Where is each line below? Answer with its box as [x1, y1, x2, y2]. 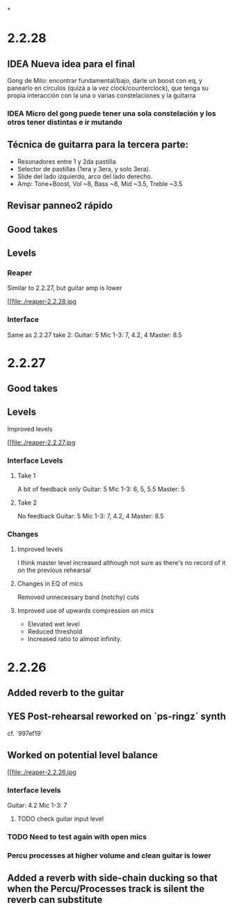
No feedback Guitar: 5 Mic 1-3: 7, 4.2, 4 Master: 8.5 [17, 512, 164, 520]
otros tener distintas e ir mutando [7, 117, 123, 127]
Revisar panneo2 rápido [7, 200, 113, 212]
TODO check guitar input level [17, 815, 104, 823]
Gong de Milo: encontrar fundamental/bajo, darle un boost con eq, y [7, 77, 203, 84]
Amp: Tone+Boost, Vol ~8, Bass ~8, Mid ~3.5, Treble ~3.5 [17, 179, 183, 187]
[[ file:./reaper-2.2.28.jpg [7, 298, 77, 306]
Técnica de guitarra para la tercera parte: [7, 139, 189, 151]
